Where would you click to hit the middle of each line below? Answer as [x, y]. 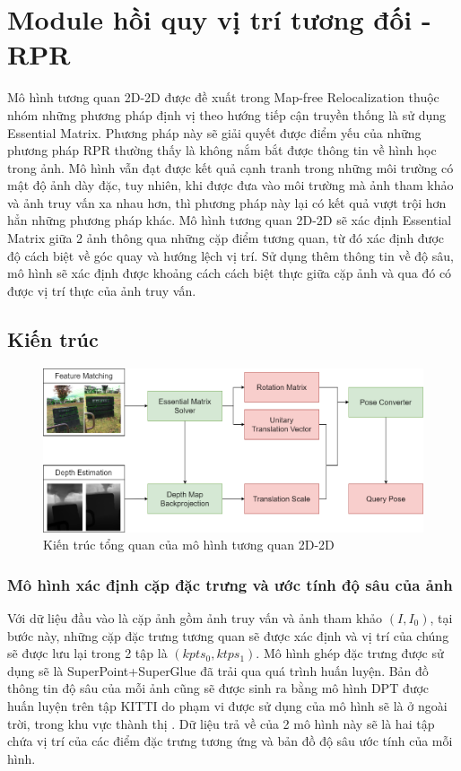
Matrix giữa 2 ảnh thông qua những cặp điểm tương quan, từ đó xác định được [226, 238]
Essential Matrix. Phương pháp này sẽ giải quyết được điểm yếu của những [214, 132]
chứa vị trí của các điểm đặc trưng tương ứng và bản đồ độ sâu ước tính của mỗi [230, 741]
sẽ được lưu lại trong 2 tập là [87, 653]
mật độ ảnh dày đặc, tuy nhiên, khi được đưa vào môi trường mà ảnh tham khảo [230, 185]
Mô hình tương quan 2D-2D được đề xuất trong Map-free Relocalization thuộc [223, 97]
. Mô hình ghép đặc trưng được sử [350, 653]
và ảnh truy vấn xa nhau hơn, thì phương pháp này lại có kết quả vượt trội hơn [227, 202]
